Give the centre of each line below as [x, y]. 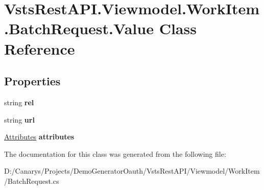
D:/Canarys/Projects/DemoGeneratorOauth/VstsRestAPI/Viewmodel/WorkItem [132, 171]
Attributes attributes [39, 137]
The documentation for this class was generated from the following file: [115, 153]
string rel [19, 102]
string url [19, 119]
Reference [40, 48]
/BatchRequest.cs [32, 181]
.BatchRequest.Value [79, 28]
